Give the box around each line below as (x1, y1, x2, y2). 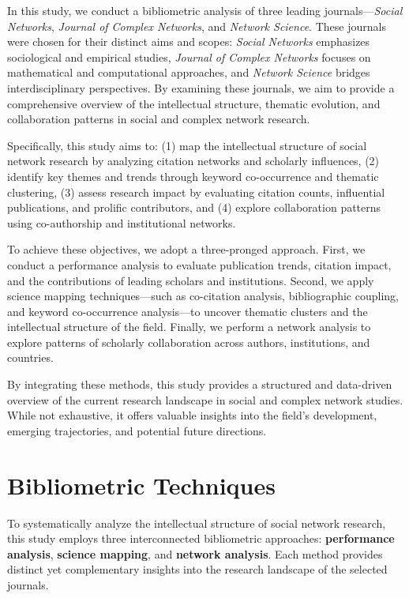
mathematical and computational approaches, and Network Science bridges (7, 64, 370, 81)
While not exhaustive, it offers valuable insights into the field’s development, (7, 407, 377, 423)
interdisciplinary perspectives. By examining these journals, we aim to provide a (7, 79, 395, 96)
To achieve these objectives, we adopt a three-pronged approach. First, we (7, 241, 366, 258)
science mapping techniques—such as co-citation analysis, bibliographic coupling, (7, 288, 399, 304)
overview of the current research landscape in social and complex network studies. (7, 391, 403, 408)
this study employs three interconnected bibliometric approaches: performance (7, 530, 395, 547)
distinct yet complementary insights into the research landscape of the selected (7, 561, 388, 577)
